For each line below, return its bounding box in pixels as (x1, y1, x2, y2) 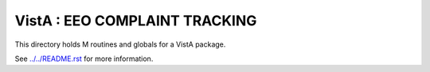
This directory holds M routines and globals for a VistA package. (14, 40, 226, 49)
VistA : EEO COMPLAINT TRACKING (14, 12, 257, 29)
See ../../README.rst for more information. (14, 54, 154, 63)
